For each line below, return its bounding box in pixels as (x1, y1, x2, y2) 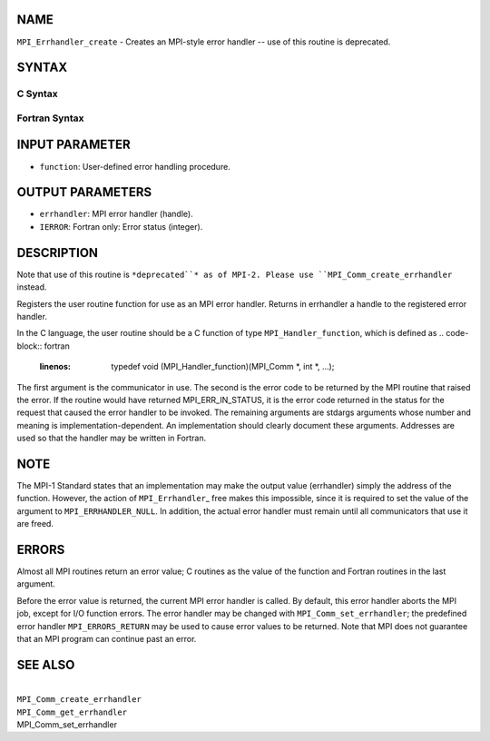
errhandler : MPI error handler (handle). (39, 209, 194, 220)
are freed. (16, 519, 54, 529)
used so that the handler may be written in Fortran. (16, 432, 207, 444)
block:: (16, 341, 43, 351)
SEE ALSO (16, 657, 75, 672)
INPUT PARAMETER (16, 137, 131, 153)
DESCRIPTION (16, 245, 99, 261)
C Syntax (16, 87, 58, 100)
